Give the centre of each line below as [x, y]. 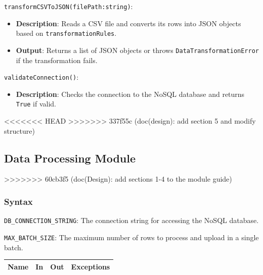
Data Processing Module [70, 158]
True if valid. [36, 104]
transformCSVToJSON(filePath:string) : [69, 6]
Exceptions [91, 266]
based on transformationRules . [66, 33]
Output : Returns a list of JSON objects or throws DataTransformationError [137, 50]
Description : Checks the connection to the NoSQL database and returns [130, 94]
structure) [19, 130]
